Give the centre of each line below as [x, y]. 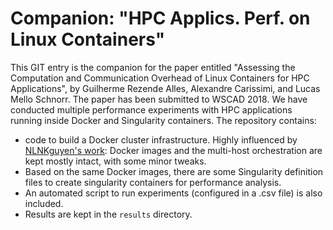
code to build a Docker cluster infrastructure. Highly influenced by [161, 139]
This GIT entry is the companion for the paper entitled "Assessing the [153, 67]
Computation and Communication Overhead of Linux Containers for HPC [160, 78]
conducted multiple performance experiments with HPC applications [151, 109]
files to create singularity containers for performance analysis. [153, 182]
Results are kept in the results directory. [108, 214]
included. [44, 203]
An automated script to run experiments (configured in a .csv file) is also [173, 193]
